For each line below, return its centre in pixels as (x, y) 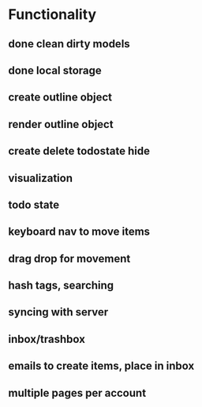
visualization (41, 178)
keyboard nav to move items (79, 232)
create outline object (60, 98)
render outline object (61, 124)
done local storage (55, 70)
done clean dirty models (69, 44)
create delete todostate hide (79, 151)
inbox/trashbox (47, 339)
